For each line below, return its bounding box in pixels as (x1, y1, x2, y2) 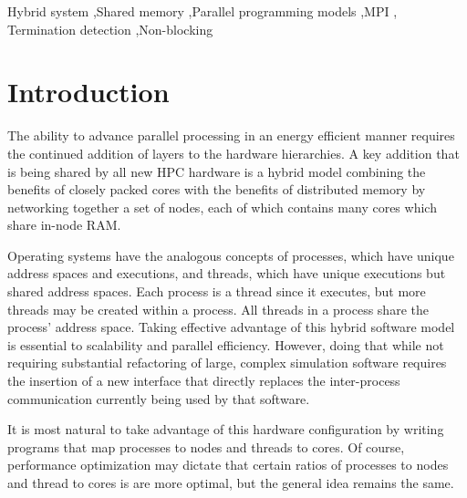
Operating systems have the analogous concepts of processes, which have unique (7, 245, 454, 265)
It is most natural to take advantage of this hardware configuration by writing (7, 420, 444, 439)
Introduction (7, 73, 170, 110)
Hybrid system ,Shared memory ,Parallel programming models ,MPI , (7, 2, 398, 20)
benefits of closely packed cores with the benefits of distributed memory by (7, 180, 426, 199)
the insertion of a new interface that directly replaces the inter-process (7, 371, 400, 390)
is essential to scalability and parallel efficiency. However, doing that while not (7, 335, 444, 354)
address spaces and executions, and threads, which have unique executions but (7, 264, 446, 283)
